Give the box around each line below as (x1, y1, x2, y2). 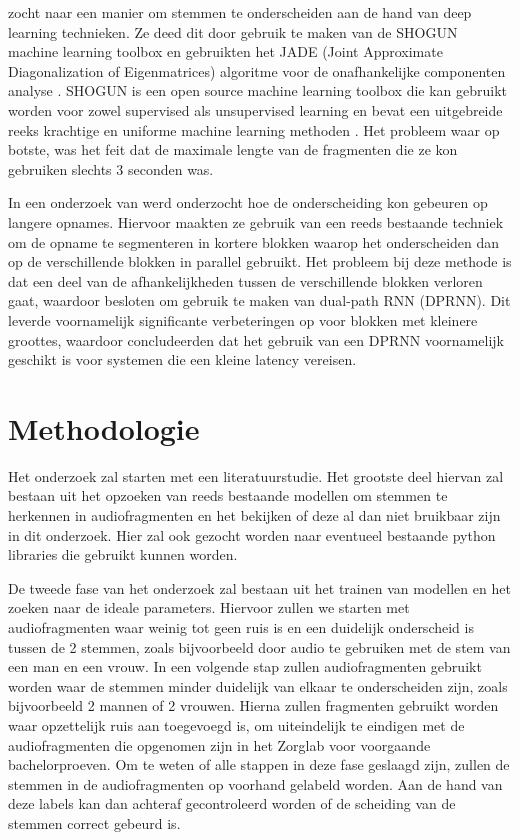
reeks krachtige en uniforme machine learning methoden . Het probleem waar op (8, 119, 500, 140)
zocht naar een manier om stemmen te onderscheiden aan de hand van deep (8, 2, 472, 22)
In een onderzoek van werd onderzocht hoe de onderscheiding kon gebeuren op (8, 192, 488, 213)
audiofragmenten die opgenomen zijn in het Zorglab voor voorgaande (8, 734, 431, 755)
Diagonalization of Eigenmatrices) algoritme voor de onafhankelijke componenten (8, 60, 506, 81)
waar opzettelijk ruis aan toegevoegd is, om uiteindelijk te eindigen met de (8, 714, 465, 735)
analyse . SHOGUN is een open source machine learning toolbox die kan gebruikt (8, 80, 508, 101)
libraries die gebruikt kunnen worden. (8, 544, 238, 565)
